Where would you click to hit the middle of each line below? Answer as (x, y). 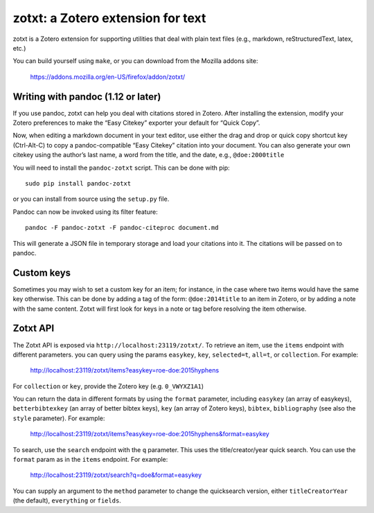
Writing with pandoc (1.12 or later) (87, 97)
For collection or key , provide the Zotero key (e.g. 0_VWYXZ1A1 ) (108, 386)
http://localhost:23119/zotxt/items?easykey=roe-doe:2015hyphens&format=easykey (150, 434)
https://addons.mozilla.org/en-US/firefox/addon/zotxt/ (108, 77)
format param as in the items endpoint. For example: (90, 460)
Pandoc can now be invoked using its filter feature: (86, 212)
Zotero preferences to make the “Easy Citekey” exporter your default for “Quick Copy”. (136, 123)
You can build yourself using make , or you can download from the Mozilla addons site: (136, 61)
